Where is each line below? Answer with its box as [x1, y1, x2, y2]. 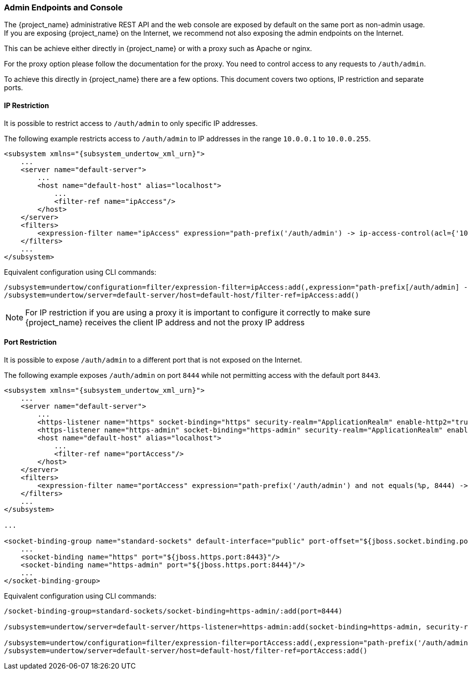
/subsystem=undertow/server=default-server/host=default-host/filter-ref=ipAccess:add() [4, 291, 359, 299]
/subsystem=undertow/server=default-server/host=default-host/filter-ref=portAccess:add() [4, 646, 368, 655]
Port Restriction [4, 338, 57, 347]
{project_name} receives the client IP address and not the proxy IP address [25, 317, 305, 327]
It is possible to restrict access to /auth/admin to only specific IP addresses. [4, 119, 258, 127]
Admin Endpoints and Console [4, 2, 123, 12]
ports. [4, 83, 23, 92]
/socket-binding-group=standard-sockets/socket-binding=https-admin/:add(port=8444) [4, 607, 343, 615]
